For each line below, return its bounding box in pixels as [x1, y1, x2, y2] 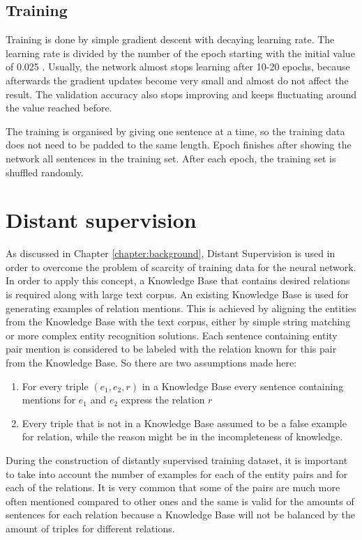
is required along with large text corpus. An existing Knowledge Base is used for [6, 287, 349, 302]
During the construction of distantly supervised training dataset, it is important [6, 452, 348, 467]
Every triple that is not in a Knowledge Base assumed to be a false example [22, 415, 347, 430]
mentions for [22, 392, 76, 407]
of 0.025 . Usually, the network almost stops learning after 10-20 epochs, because [6, 59, 350, 74]
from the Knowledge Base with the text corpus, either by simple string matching [6, 314, 351, 329]
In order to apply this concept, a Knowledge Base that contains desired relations [6, 273, 350, 288]
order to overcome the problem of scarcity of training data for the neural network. [6, 259, 356, 274]
